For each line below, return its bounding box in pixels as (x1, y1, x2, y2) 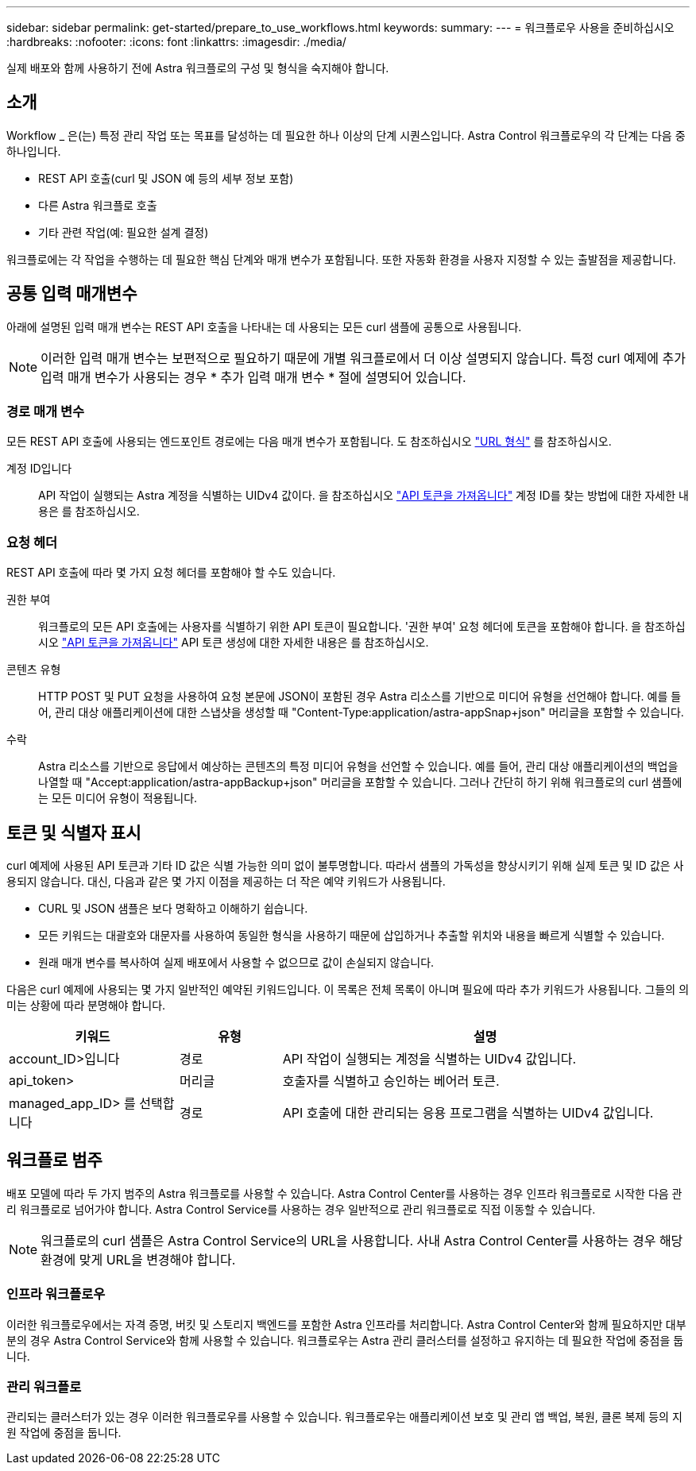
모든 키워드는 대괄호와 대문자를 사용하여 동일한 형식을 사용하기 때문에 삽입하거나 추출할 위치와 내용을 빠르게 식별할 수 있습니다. (38, 929, 665, 943)
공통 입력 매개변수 (6, 284, 137, 304)
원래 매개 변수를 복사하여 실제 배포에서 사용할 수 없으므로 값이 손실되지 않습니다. (38, 956, 435, 970)
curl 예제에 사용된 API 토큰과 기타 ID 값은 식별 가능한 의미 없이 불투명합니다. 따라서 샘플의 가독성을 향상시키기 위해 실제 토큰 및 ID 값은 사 (6, 859, 684, 873)
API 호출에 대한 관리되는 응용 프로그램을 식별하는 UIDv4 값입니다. (282, 1105, 654, 1122)
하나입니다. (6, 144, 61, 158)
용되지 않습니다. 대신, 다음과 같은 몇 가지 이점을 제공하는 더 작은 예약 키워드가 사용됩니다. (6, 874, 446, 889)
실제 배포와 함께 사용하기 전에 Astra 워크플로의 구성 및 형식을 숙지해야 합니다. (6, 61, 389, 75)
